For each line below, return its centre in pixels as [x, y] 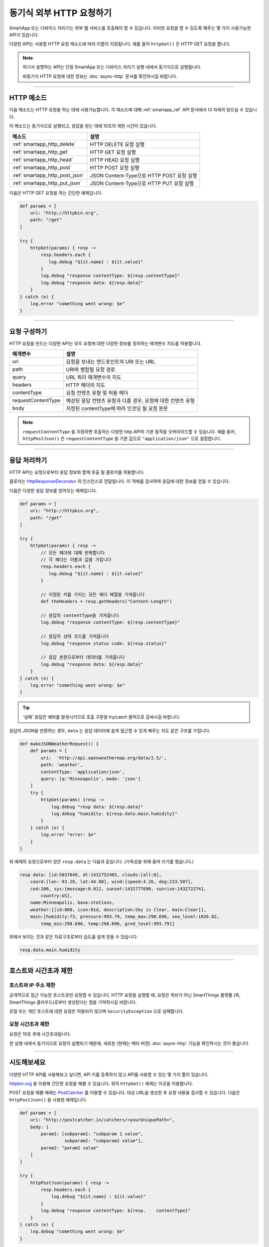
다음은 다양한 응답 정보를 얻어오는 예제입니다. [53, 490]
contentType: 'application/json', [83, 772]
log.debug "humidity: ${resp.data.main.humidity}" [114, 814]
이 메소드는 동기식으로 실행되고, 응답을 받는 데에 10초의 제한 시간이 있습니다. [83, 126]
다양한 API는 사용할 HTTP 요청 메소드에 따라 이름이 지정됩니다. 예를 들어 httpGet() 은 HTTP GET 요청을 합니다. [120, 44]
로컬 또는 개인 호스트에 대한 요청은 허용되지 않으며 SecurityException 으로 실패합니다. [97, 1011]
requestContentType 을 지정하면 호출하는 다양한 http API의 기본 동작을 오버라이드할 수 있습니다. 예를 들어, [129, 431]
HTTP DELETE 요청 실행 [117, 144]
